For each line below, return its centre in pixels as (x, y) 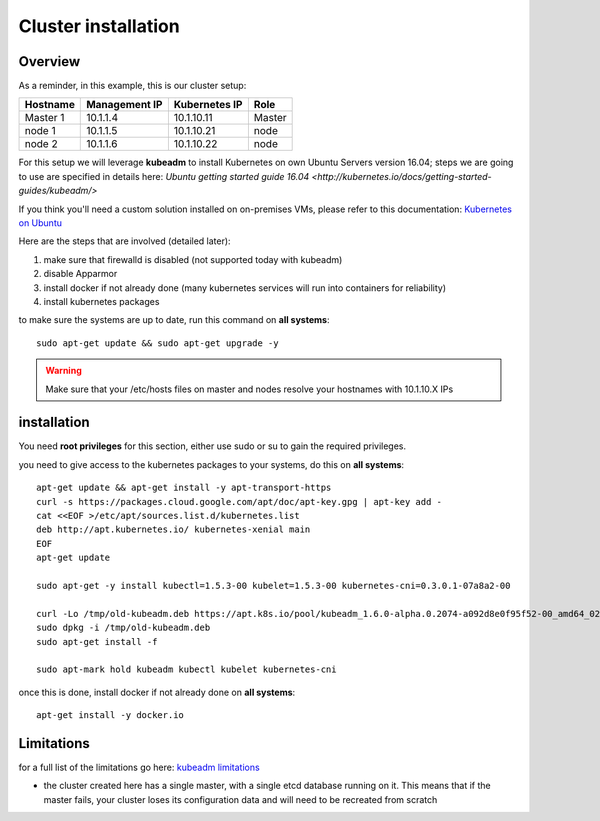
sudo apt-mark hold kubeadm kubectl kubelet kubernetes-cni (186, 669)
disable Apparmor (80, 274)
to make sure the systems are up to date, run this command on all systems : (174, 320)
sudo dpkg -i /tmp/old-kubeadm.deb (123, 628)
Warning (63, 371)
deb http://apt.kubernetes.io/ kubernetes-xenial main (173, 529)
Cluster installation (99, 26)
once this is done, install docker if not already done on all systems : (157, 692)
